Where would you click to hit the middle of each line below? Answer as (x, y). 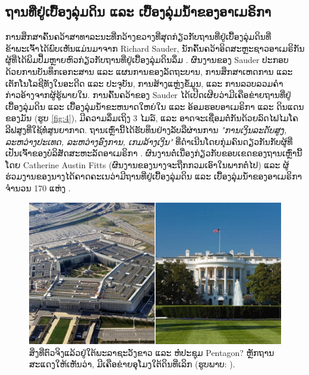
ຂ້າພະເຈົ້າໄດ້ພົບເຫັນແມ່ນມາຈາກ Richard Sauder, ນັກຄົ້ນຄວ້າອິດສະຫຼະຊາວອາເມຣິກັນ (155, 48)
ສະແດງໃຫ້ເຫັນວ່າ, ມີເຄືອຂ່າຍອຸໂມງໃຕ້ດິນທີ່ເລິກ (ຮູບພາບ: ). (132, 364)
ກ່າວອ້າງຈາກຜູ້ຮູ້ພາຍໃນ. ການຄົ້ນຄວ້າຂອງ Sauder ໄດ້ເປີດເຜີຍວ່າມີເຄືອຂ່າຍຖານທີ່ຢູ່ (148, 95)
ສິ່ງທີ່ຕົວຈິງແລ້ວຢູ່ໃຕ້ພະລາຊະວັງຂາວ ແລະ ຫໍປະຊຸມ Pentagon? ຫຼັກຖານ (152, 352)
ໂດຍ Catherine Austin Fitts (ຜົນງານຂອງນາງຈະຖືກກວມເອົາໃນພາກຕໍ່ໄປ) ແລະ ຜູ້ (147, 164)
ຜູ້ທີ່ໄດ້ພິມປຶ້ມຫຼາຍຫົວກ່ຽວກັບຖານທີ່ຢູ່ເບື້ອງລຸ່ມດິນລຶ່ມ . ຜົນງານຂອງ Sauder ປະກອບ (147, 60)
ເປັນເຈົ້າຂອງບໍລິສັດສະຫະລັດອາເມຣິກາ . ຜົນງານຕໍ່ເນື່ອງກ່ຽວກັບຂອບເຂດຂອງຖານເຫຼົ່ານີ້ (154, 153)
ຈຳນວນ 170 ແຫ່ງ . (38, 187)
